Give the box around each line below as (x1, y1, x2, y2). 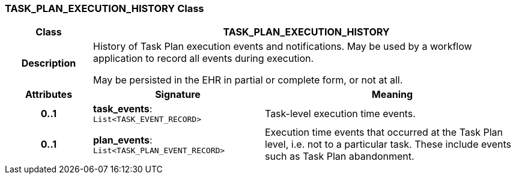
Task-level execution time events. (264, 107, 416, 120)
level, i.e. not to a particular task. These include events (264, 138, 511, 151)
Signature (155, 88, 201, 101)
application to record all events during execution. (93, 52, 314, 65)
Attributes (25, 88, 73, 101)
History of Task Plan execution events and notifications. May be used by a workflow (93, 40, 472, 53)
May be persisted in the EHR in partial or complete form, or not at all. (93, 74, 403, 86)
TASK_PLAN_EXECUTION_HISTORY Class (5, 2, 204, 14)
